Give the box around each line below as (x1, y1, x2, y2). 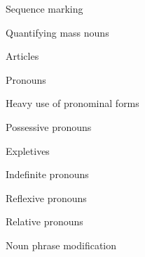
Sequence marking (6, 1, 83, 15)
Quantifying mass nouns (6, 25, 109, 39)
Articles (6, 49, 39, 63)
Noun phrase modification (6, 237, 117, 252)
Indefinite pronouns (6, 167, 89, 182)
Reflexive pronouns (6, 190, 87, 205)
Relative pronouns (6, 214, 83, 229)
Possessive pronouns (6, 119, 92, 134)
